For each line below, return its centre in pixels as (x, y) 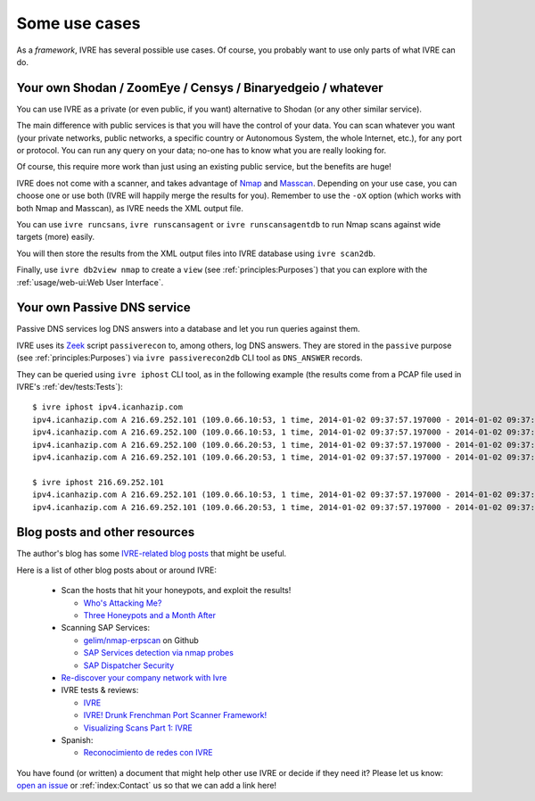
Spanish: (77, 739)
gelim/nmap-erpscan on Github (141, 640)
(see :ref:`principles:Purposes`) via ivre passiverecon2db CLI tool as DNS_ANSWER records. (189, 358)
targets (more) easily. (56, 237)
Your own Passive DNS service (103, 308)
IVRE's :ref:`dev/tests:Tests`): (70, 387)
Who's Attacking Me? (123, 603)
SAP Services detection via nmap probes (158, 653)
